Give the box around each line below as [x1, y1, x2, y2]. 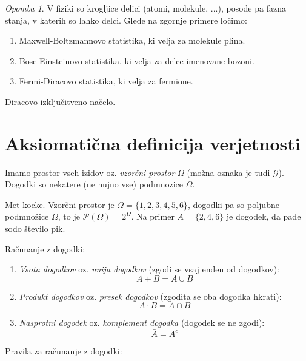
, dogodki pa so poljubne [187, 198, 279, 211]
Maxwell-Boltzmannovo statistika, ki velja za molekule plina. [19, 34, 245, 47]
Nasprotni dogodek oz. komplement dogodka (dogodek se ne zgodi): [19, 316, 265, 329]
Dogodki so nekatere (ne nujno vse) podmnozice [5, 178, 183, 191]
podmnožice [5, 210, 49, 223]
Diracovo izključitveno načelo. [5, 95, 116, 107]
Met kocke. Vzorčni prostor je [5, 198, 115, 211]
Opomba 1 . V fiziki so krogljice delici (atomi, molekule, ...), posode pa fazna [5, 2, 286, 14]
